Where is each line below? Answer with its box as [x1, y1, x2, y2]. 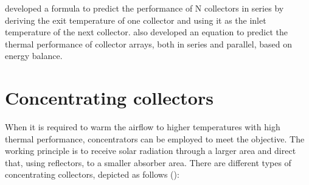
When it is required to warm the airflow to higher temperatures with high [5, 120, 280, 133]
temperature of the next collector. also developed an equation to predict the [5, 26, 288, 38]
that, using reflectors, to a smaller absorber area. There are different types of [5, 156, 291, 169]
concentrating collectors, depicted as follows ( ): [5, 168, 179, 181]
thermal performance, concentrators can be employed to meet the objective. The [5, 132, 305, 145]
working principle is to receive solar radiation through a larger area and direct [5, 144, 296, 157]
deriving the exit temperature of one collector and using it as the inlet [5, 13, 266, 26]
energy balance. [5, 49, 63, 62]
